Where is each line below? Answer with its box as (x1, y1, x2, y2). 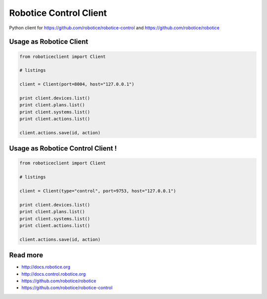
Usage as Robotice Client (9, 38, 89, 46)
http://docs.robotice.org (21, 264, 71, 270)
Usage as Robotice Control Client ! (9, 144, 117, 153)
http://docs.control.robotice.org (21, 271, 86, 277)
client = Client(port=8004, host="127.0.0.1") (19, 82, 134, 87)
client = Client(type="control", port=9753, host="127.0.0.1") (19, 188, 177, 194)
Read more (9, 251, 44, 259)
